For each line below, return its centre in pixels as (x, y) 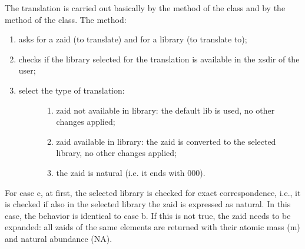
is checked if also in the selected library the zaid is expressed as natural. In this (148, 204)
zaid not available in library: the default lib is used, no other (165, 110)
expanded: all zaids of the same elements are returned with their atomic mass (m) (152, 227)
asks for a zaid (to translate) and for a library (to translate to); (133, 39)
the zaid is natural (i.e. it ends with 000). (131, 172)
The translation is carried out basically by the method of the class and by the (145, 8)
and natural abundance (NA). (59, 238)
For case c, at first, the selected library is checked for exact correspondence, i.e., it (153, 192)
